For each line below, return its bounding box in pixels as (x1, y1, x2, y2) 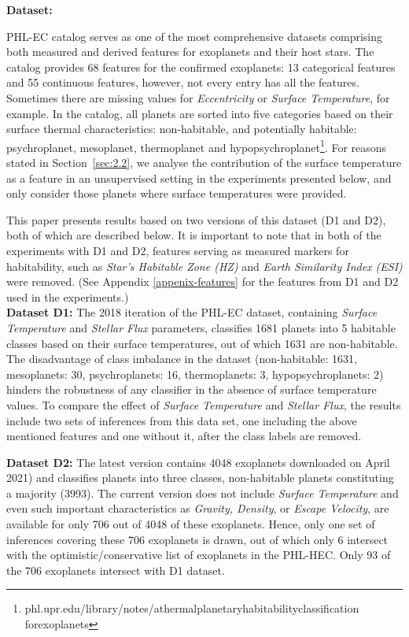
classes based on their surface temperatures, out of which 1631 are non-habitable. (6, 335, 398, 351)
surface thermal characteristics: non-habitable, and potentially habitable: (6, 120, 357, 137)
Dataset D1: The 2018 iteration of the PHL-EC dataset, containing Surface (6, 304, 378, 320)
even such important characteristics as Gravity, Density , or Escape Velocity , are (6, 500, 389, 517)
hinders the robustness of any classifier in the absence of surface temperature (6, 381, 377, 398)
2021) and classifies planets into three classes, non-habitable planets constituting (6, 469, 394, 486)
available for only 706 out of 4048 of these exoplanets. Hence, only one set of (6, 516, 375, 532)
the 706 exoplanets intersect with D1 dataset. (6, 561, 225, 578)
